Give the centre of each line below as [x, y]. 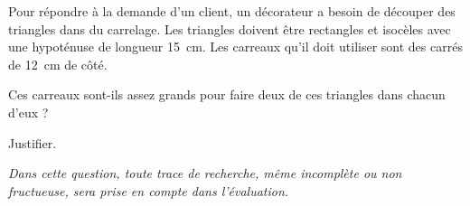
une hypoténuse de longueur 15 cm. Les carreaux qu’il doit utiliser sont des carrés [235, 47]
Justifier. [33, 142]
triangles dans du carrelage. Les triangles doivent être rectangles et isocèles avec [230, 28]
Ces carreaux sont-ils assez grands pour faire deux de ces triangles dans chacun [227, 94]
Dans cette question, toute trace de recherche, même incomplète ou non [205, 173]
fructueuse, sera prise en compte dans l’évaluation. [149, 190]
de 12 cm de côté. [58, 64]
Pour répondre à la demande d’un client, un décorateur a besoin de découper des [232, 11]
